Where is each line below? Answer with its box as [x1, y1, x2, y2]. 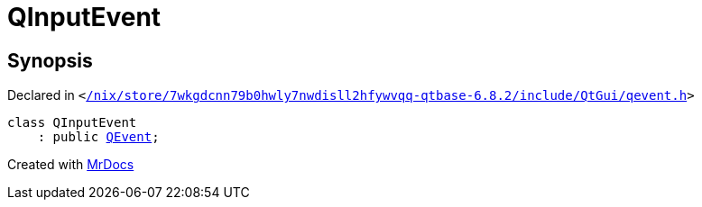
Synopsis [7, 49, 93, 72]
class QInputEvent [7, 115, 137, 130]
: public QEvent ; [37, 130, 160, 145]
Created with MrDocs [7, 157, 134, 173]
